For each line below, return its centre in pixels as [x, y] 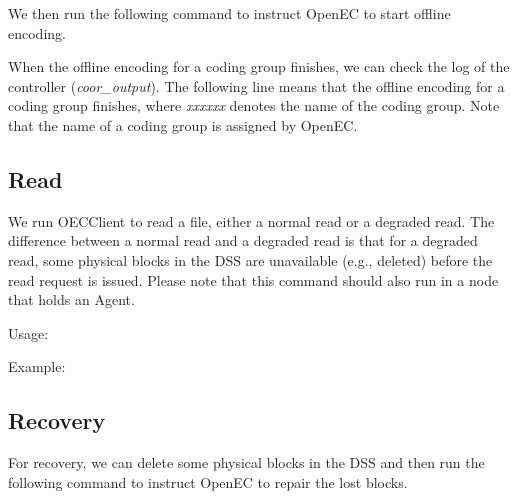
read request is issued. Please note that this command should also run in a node [253, 279]
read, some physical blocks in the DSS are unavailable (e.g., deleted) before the [250, 259]
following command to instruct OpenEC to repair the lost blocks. [208, 481]
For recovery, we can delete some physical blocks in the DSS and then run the [246, 462]
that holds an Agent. [71, 299]
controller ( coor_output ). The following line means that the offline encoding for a [256, 85]
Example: [37, 366]
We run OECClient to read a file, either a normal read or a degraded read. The [251, 220]
